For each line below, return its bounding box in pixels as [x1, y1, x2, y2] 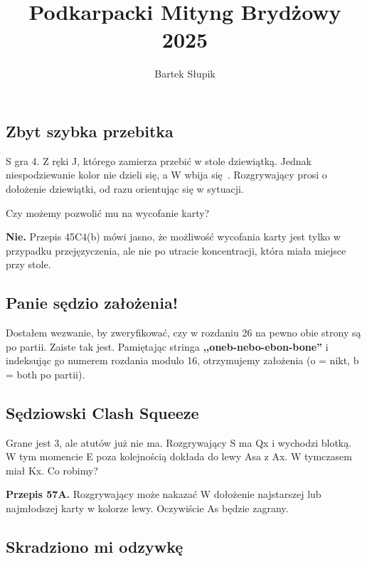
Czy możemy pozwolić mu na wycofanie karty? [6, 205, 210, 220]
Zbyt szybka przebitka [6, 120, 174, 142]
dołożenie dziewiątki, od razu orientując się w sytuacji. [6, 181, 244, 196]
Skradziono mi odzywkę [6, 536, 183, 558]
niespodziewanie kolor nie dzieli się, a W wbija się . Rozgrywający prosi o [6, 167, 327, 182]
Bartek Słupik [154, 66, 216, 81]
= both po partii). [6, 366, 85, 381]
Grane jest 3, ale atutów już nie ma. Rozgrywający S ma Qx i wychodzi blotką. [6, 435, 352, 450]
